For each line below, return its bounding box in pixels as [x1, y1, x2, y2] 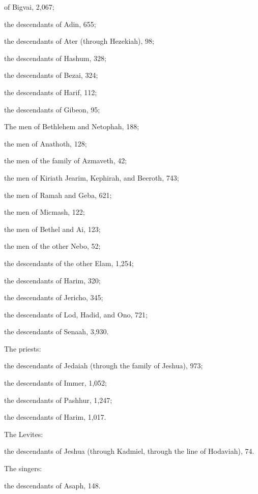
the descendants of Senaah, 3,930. [4, 326, 109, 337]
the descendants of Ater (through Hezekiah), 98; [4, 36, 155, 46]
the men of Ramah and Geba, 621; [4, 189, 112, 200]
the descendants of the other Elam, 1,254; [4, 257, 134, 268]
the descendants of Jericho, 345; [4, 292, 103, 303]
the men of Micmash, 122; [4, 207, 85, 217]
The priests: [4, 343, 41, 354]
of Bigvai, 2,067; [4, 2, 54, 12]
